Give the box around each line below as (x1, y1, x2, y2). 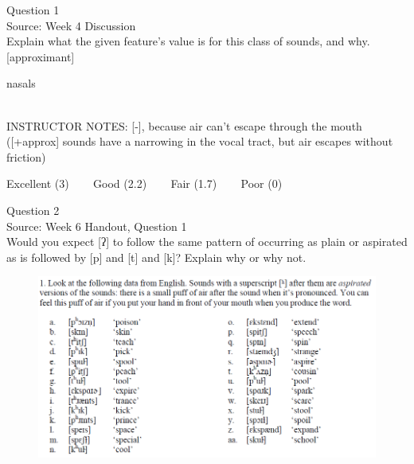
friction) (6, 148, 46, 165)
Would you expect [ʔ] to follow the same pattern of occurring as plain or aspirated (6, 233, 408, 250)
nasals (6, 75, 36, 92)
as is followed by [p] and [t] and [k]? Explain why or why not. (6, 248, 307, 265)
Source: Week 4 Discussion (6, 17, 136, 33)
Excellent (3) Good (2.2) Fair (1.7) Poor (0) (6, 175, 283, 192)
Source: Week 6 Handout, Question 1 (6, 217, 187, 234)
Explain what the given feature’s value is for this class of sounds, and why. (6, 33, 370, 49)
